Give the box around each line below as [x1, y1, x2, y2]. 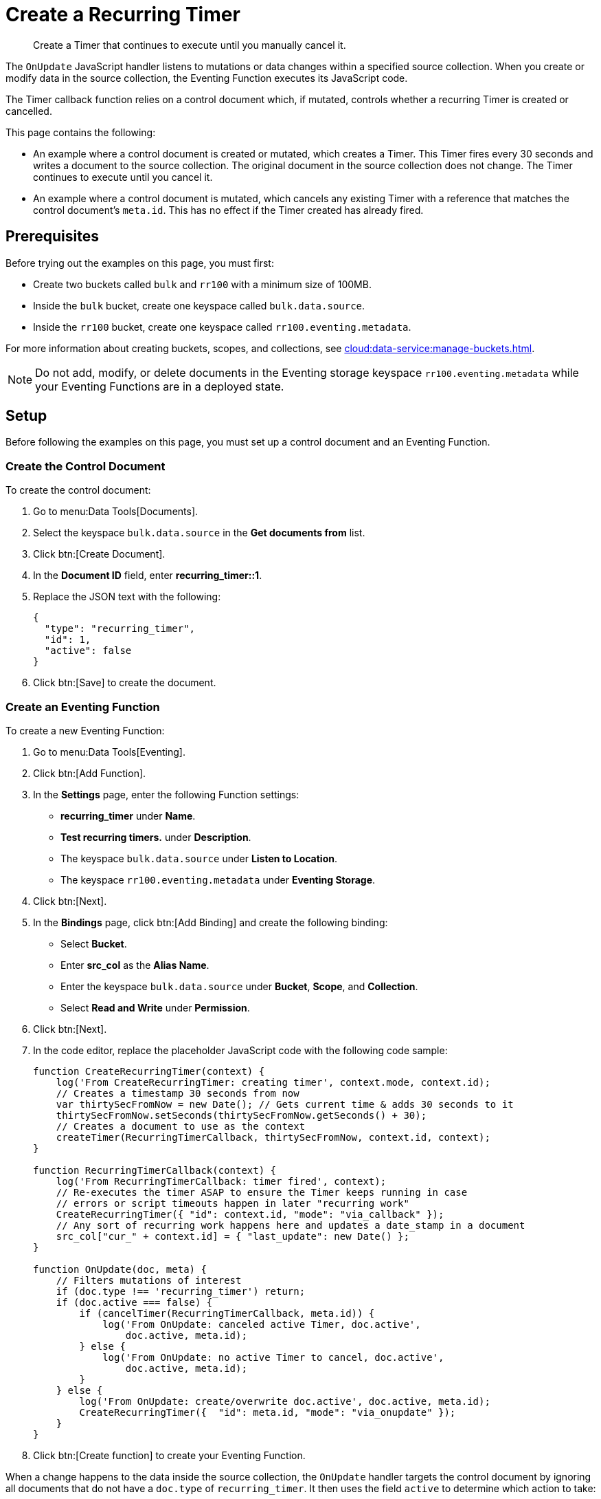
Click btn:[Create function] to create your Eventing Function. [33, 1449, 306, 1461]
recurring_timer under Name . [60, 809, 196, 822]
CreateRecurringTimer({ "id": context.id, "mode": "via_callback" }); [56, 1208, 444, 1220]
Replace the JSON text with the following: [33, 591, 221, 603]
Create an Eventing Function [5, 699, 160, 714]
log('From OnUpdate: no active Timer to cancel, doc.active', [102, 1351, 444, 1363]
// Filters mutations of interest [56, 1274, 242, 1286]
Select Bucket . [60, 937, 127, 950]
